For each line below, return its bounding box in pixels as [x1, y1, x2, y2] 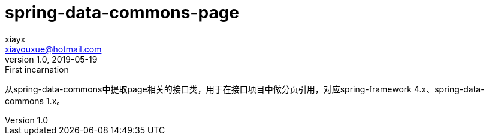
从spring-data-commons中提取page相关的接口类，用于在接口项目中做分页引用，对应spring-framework [5, 83, 412, 94]
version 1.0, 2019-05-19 [5, 54, 98, 64]
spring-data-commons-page [5, 2, 240, 23]
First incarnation [5, 64, 69, 74]
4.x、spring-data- [413, 83, 485, 94]
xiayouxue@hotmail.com [5, 43, 102, 54]
